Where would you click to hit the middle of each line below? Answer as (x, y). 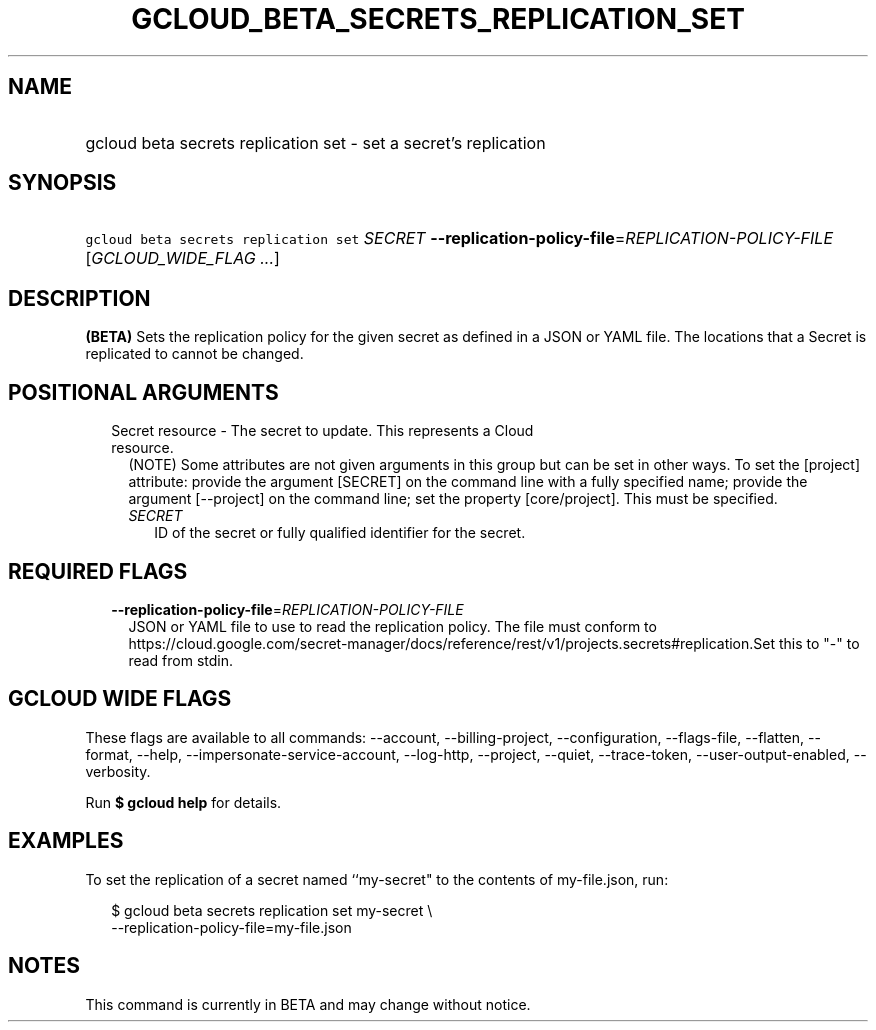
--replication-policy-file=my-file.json (231, 927)
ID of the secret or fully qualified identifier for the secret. (340, 533)
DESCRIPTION (79, 298)
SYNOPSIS (62, 183)
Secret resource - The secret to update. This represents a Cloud (322, 431)
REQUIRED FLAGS (98, 571)
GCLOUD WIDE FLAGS (120, 699)
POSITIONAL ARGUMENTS (143, 392)
